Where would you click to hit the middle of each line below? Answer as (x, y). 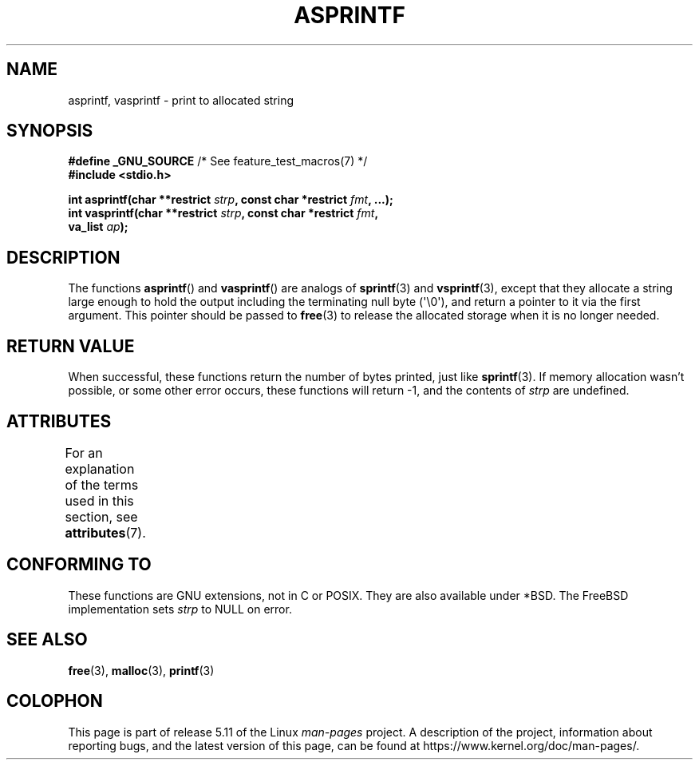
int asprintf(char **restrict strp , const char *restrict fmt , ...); (231, 200)
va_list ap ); (98, 227)
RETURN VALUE (71, 346)
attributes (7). (105, 532)
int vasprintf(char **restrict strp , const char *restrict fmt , (223, 213)
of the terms (102, 484)
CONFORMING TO (79, 565)
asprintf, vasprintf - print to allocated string (181, 100)
